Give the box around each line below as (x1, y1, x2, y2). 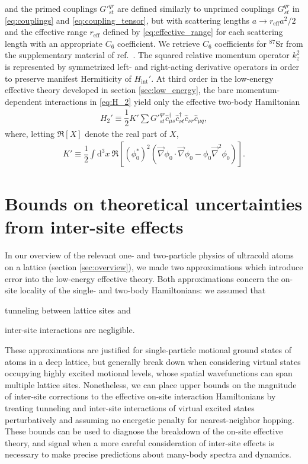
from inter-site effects (5, 215, 184, 239)
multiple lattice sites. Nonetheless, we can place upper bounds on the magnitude (5, 378, 297, 391)
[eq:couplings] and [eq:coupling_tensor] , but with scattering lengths (5, 14, 250, 26)
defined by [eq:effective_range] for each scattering (102, 25, 283, 38)
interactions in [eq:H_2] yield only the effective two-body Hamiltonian (44, 95, 300, 107)
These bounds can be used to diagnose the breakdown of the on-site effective (5, 425, 283, 437)
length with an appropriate (5, 37, 103, 49)
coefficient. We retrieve (117, 37, 200, 49)
